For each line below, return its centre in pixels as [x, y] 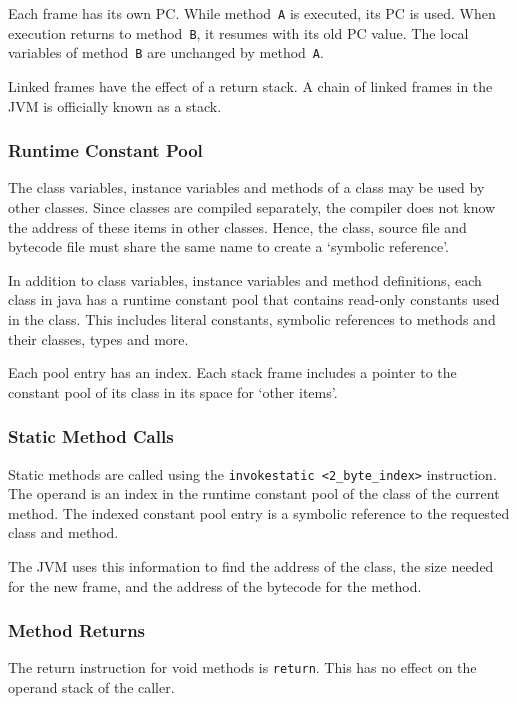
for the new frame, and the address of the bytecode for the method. [215, 585]
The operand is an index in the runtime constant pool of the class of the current [254, 493]
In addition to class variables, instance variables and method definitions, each [245, 279]
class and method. [63, 532]
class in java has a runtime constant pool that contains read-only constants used [254, 299]
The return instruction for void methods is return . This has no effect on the [242, 667]
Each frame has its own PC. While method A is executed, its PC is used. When [252, 13]
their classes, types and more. [98, 338]
